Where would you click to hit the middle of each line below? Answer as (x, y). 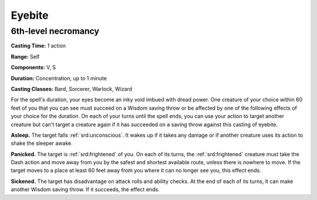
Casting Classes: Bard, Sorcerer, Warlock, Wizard (71, 89)
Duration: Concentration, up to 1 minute (59, 78)
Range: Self (25, 56)
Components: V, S (33, 67)
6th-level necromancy (55, 31)
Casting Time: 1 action (38, 46)
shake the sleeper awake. (42, 143)
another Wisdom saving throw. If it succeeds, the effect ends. (85, 189)
